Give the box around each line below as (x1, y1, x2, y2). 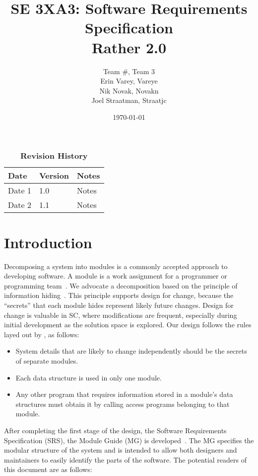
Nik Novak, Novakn (99, 85, 159, 95)
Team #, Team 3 (103, 66, 155, 76)
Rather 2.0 (91, 37, 167, 57)
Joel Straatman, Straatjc (91, 95, 167, 105)
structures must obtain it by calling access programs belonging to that (15, 398, 230, 409)
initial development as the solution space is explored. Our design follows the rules (4, 319, 252, 330)
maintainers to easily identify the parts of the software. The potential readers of (4, 454, 247, 465)
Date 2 (8, 199, 31, 211)
